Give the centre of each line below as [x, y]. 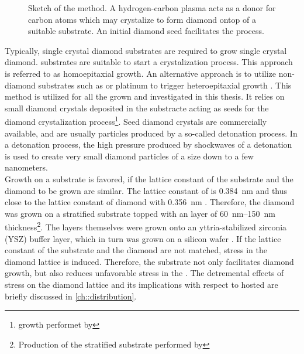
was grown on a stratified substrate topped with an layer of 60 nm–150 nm [140, 213]
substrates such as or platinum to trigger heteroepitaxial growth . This [165, 85]
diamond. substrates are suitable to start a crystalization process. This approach [149, 62]
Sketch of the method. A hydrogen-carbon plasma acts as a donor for [152, 8]
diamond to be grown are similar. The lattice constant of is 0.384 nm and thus [146, 190]
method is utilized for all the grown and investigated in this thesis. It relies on [145, 96]
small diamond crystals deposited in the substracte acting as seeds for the [137, 108]
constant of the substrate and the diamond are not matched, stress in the [136, 250]
